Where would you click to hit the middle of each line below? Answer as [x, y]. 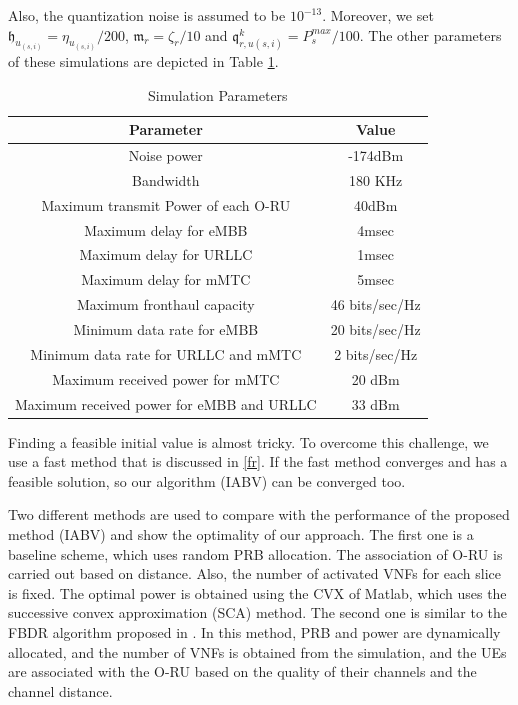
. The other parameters [430, 34]
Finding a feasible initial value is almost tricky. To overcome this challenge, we [248, 441]
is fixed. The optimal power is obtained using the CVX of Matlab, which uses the [257, 592]
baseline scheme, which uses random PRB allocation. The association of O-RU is [255, 553]
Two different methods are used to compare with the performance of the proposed [259, 514]
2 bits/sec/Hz [376, 353]
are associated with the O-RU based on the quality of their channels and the [242, 671]
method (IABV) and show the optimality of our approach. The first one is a [241, 533]
